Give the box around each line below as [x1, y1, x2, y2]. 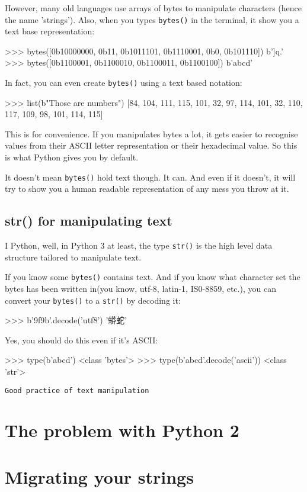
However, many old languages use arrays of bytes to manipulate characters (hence [5, 2, 302, 14]
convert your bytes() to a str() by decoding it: [5, 294, 181, 306]
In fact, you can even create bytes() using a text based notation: [5, 76, 242, 89]
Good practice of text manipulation [5, 386, 149, 395]
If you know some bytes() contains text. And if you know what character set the [5, 271, 300, 283]
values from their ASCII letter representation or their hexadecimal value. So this [5, 139, 298, 152]
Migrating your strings [5, 464, 194, 488]
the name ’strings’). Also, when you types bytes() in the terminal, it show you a [5, 13, 299, 25]
